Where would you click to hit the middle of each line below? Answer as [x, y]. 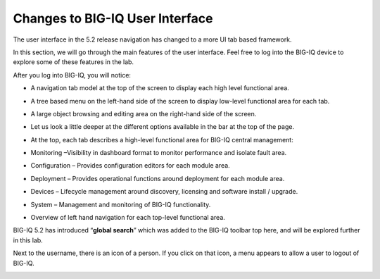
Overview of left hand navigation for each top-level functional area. [128, 218]
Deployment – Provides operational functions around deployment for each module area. [158, 178]
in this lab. [28, 240]
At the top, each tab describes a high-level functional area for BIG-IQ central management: [162, 139]
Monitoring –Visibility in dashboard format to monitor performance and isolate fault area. [159, 153]
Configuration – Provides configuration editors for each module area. [130, 166]
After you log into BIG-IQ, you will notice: [72, 75]
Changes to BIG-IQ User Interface [113, 18]
